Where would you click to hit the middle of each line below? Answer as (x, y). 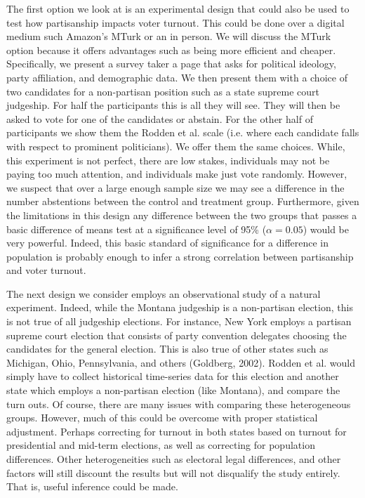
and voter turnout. (46, 270)
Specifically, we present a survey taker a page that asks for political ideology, (171, 64)
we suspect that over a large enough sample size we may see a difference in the (175, 187)
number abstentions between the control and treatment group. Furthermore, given (183, 201)
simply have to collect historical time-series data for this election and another (173, 376)
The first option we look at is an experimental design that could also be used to (178, 8)
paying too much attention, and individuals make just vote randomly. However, (177, 174)
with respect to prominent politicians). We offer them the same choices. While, (176, 146)
